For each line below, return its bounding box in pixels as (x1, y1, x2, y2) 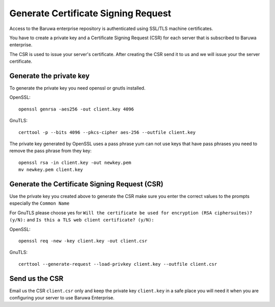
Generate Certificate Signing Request (9, 8, 172, 19)
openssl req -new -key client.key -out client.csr (18, 238, 148, 244)
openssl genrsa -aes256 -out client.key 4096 (18, 106, 134, 112)
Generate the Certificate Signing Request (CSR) (9, 180, 163, 188)
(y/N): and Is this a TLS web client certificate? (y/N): (9, 217, 155, 223)
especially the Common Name (9, 200, 70, 206)
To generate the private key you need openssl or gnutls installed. (9, 85, 146, 91)
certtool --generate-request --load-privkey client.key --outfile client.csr (18, 261, 217, 267)
